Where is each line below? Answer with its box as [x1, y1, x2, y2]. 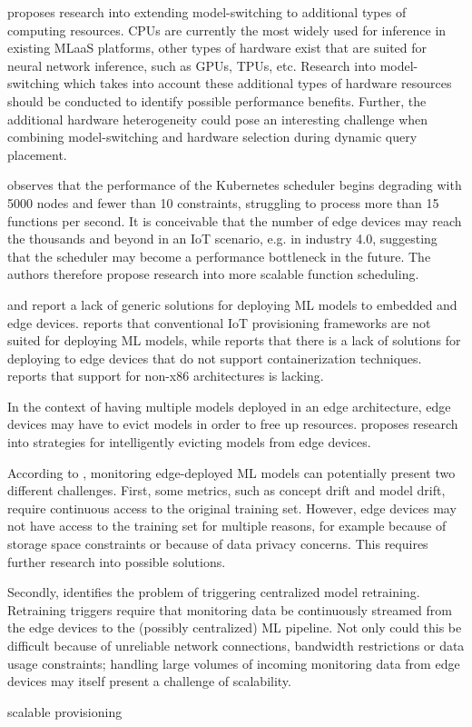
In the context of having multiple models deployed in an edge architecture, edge [7, 396, 451, 415]
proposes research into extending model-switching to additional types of [7, 3, 407, 21]
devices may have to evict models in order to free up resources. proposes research [7, 414, 458, 433]
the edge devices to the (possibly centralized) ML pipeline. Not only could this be [7, 618, 462, 637]
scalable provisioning [7, 702, 123, 721]
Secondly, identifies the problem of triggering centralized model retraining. [7, 583, 420, 602]
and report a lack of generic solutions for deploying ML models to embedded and [7, 294, 457, 314]
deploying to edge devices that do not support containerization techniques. [7, 348, 422, 367]
